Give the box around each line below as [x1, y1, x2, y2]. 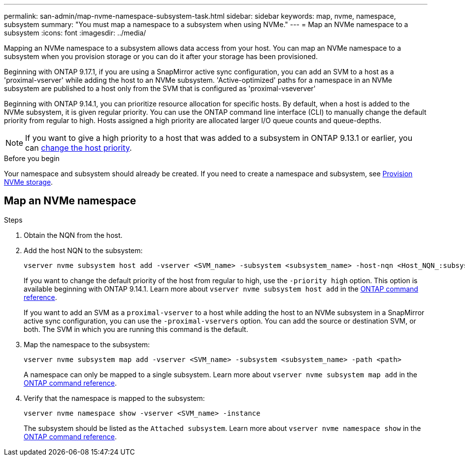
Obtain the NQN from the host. [24, 230, 123, 239]
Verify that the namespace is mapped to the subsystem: [24, 394, 205, 402]
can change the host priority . [25, 143, 132, 153]
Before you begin [4, 154, 60, 163]
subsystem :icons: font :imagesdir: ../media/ [4, 29, 146, 37]
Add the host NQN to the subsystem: [24, 246, 143, 255]
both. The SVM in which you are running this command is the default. [24, 325, 248, 333]
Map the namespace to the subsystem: [24, 340, 150, 349]
